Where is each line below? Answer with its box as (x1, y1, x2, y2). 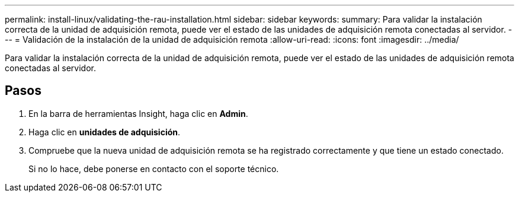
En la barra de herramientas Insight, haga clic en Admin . (28, 108, 248, 119)
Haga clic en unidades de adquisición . (28, 126, 181, 137)
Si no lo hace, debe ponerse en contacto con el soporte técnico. (28, 163, 279, 174)
